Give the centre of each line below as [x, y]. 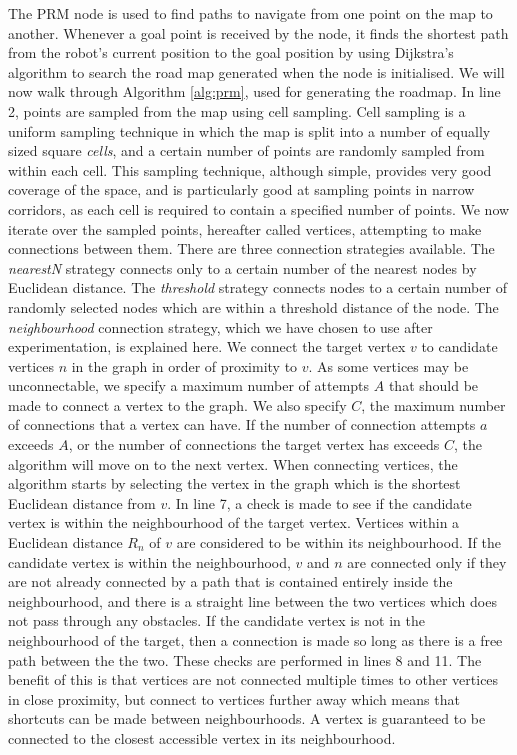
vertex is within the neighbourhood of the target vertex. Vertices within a [234, 522]
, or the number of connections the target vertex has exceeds [254, 444]
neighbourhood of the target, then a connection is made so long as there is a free [255, 640]
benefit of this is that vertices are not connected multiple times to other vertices [253, 679]
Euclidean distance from [82, 502]
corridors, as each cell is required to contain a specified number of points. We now [259, 208]
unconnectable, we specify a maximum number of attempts [189, 385]
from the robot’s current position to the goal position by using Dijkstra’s [231, 52]
